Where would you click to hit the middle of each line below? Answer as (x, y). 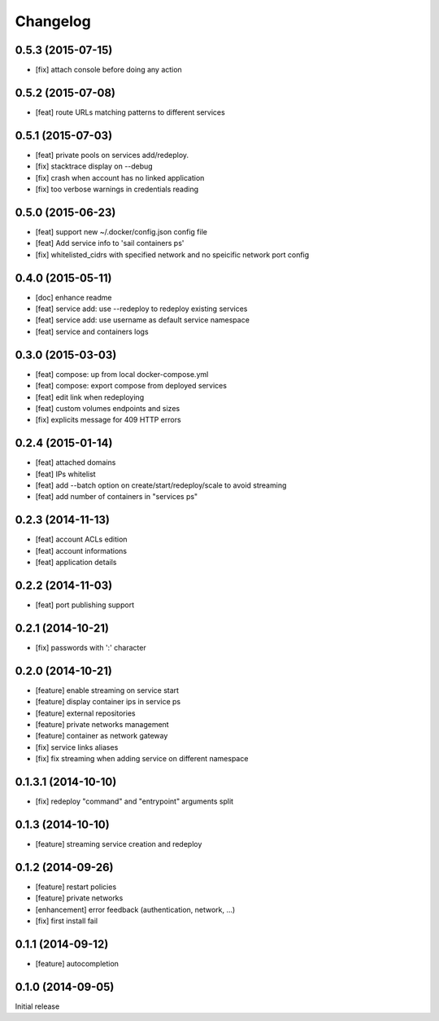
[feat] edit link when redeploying (90, 397)
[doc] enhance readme (74, 297)
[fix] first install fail (67, 921)
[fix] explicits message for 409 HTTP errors (109, 420)
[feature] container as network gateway (102, 736)
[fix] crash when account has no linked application (120, 177)
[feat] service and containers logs (92, 331)
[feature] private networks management (102, 724)
